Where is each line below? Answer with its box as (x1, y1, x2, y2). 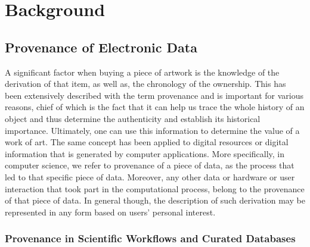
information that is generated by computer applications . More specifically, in (5, 147, 285, 160)
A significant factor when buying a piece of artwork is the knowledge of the (5, 65, 280, 78)
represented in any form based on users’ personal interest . (5, 205, 216, 218)
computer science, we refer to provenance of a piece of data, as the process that (5, 159, 294, 171)
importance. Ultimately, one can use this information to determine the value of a (5, 124, 300, 136)
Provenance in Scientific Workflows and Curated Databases (5, 231, 296, 246)
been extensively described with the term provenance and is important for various (5, 89, 304, 101)
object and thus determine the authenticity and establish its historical (5, 112, 261, 124)
